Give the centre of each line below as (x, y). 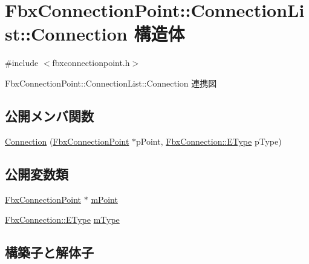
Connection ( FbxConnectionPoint (67, 141)
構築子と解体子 (49, 252)
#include (22, 63)
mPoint (104, 199)
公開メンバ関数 (49, 115)
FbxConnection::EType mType (62, 219)
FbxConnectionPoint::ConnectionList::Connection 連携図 (111, 83)
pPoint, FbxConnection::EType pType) (209, 141)
